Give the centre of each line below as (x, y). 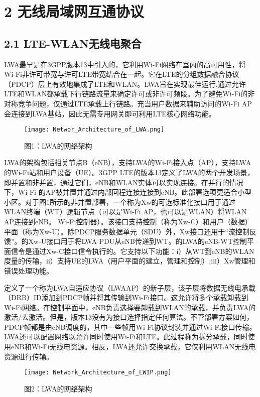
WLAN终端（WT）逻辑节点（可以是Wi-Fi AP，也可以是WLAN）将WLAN (125, 212)
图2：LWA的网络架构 (58, 388)
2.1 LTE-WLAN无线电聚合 (73, 43)
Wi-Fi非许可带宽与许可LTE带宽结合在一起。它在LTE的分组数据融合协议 (122, 74)
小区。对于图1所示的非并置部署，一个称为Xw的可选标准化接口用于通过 (120, 202)
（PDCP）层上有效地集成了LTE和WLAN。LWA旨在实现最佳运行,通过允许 (125, 84)
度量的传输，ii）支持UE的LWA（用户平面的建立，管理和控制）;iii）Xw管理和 (130, 261)
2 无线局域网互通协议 (74, 11)
